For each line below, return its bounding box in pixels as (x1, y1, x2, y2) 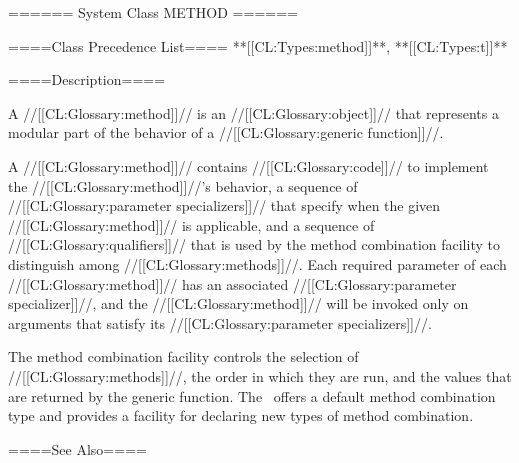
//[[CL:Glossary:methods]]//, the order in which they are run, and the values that (8, 365, 512, 386)
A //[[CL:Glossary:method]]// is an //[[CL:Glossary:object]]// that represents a (8, 102, 499, 123)
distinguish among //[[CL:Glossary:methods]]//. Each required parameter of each (8, 253, 507, 274)
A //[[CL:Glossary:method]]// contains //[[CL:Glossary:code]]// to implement (8, 155, 489, 176)
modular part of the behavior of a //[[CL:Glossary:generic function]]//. (8, 122, 444, 143)
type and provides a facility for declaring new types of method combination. (8, 405, 474, 426)
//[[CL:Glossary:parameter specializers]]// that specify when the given (8, 195, 441, 216)
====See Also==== (8, 438, 147, 459)
